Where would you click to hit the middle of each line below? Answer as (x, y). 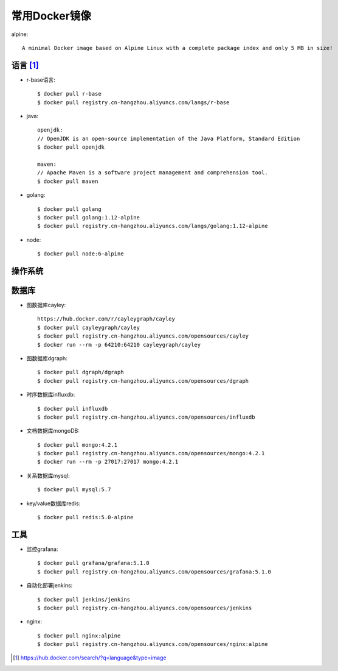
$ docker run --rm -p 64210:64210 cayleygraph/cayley (119, 345)
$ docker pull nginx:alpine (79, 636)
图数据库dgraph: (47, 358)
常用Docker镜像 (51, 16)
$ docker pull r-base (69, 94)
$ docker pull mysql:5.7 (74, 490)
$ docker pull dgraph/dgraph (81, 372)
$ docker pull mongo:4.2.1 (78, 445)
